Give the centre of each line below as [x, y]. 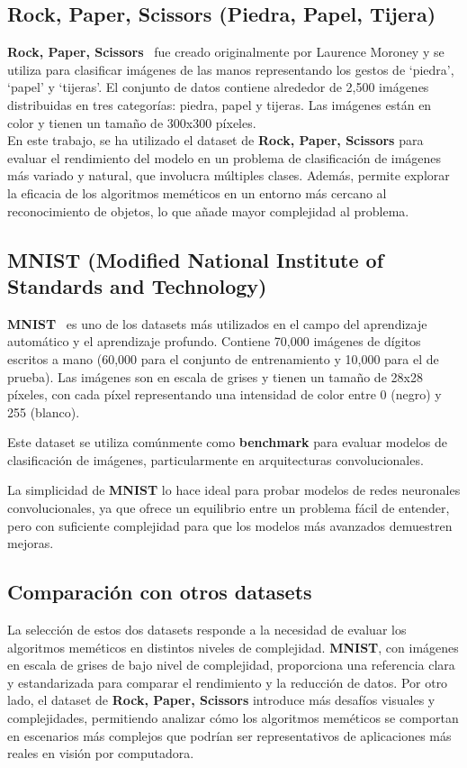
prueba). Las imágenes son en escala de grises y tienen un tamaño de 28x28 [215, 376]
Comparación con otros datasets [160, 592]
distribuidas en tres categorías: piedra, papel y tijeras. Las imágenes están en [220, 104]
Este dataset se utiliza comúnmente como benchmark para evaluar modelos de [227, 442]
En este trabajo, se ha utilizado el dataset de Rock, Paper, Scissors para [216, 140]
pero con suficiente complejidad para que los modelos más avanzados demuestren [230, 525]
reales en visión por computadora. [101, 753]
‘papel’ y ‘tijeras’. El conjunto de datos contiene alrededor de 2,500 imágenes [218, 87]
